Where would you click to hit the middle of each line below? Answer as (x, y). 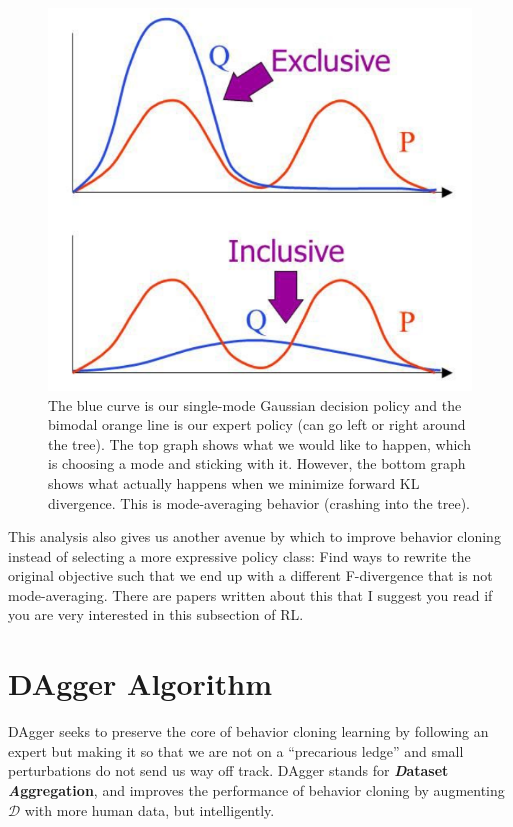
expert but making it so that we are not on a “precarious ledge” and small (236, 750)
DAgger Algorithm (140, 683)
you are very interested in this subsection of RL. (156, 614)
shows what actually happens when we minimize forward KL (234, 482)
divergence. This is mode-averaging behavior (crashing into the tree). (259, 502)
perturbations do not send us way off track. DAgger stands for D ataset (228, 770)
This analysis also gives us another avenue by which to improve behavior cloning (254, 536)
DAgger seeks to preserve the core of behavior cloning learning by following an (248, 731)
